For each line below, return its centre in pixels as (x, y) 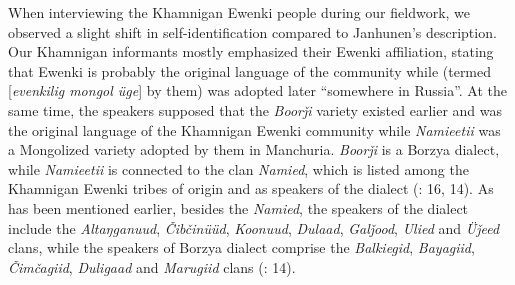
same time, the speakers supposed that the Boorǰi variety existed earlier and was (255, 109)
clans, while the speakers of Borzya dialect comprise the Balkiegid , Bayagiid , (241, 247)
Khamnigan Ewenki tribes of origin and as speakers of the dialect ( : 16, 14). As (251, 188)
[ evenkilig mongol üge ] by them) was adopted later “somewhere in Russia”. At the (258, 90)
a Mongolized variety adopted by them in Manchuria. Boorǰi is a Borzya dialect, (254, 149)
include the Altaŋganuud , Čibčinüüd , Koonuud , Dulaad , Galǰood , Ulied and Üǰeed (254, 227)
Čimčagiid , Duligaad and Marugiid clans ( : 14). (152, 266)
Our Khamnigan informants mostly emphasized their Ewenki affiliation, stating (251, 51)
